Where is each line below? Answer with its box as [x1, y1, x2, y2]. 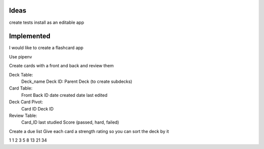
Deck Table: [9, 72, 33, 77]
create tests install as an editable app [9, 19, 84, 25]
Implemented [9, 32, 51, 40]
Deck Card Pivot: [9, 99, 44, 105]
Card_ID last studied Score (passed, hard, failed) [21, 119, 119, 125]
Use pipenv [9, 54, 32, 59]
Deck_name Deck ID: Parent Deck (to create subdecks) [21, 78, 132, 84]
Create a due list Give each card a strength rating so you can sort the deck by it [9, 128, 169, 134]
